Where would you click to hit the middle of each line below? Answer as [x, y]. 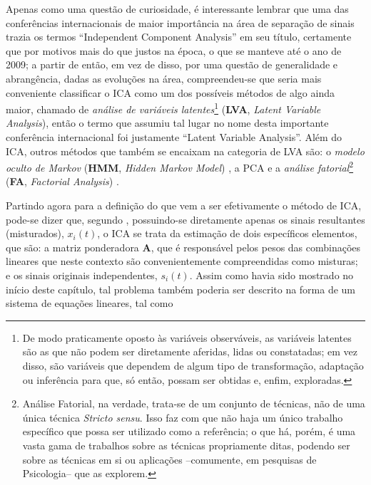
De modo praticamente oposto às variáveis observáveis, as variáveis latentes [187, 337]
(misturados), [35, 233]
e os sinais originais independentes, [82, 275]
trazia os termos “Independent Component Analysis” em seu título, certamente [179, 37]
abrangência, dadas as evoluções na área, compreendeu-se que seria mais [164, 78]
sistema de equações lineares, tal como [90, 303]
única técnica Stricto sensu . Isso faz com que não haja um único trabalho [183, 417]
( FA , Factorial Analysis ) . [62, 181]
